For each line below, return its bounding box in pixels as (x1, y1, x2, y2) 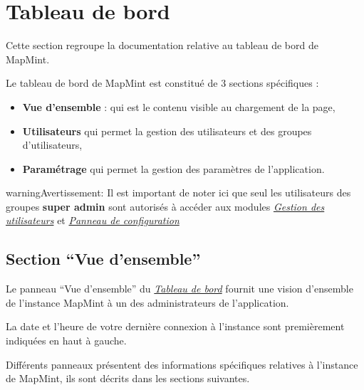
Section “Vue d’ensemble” (6, 248, 201, 270)
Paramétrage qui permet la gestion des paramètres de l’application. (22, 161, 325, 176)
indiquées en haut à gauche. (6, 333, 127, 348)
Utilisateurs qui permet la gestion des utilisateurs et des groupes (22, 123, 312, 138)
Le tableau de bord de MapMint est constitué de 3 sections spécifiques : (6, 75, 319, 90)
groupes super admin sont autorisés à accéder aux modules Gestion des (6, 199, 325, 214)
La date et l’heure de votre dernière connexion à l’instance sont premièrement (6, 319, 345, 334)
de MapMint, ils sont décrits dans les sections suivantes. (6, 371, 250, 386)
